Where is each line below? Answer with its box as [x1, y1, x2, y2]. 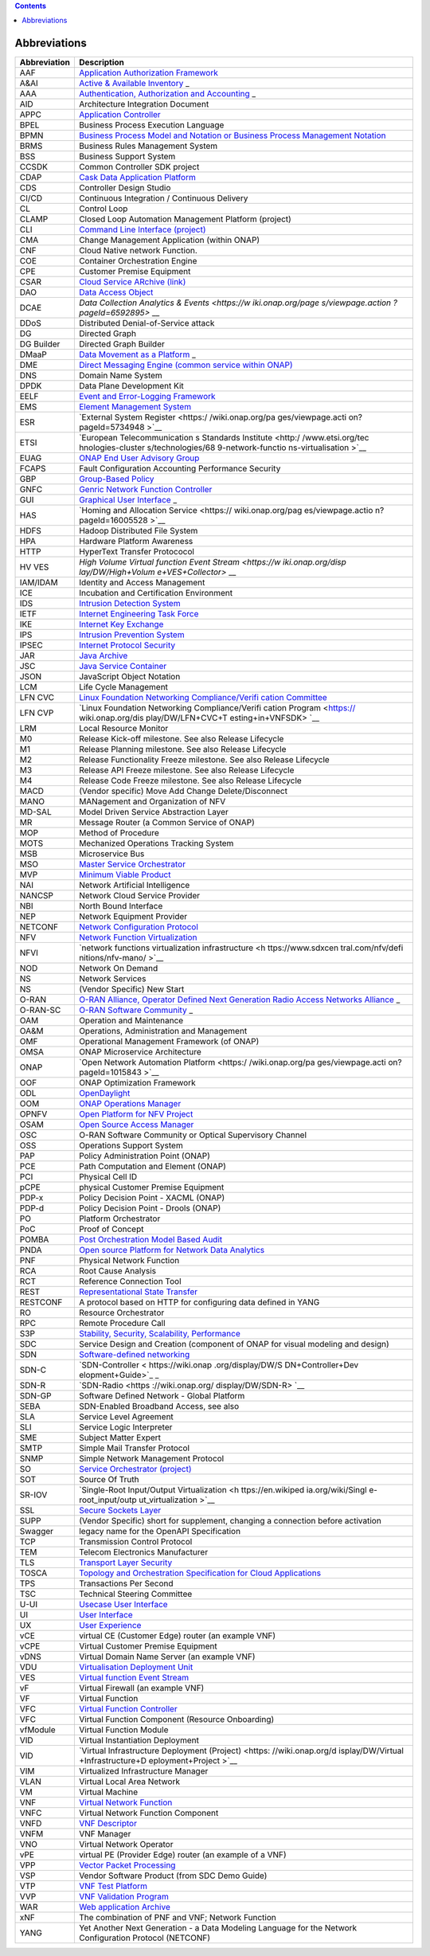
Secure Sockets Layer [78, 1505, 162, 1516]
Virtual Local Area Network [78, 1776, 181, 1787]
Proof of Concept [78, 1223, 144, 1234]
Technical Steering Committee [78, 1589, 193, 1600]
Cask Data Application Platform [78, 172, 197, 183]
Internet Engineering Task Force [78, 608, 199, 620]
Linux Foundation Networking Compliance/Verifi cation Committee [78, 692, 328, 703]
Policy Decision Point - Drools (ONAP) [78, 1203, 221, 1214]
